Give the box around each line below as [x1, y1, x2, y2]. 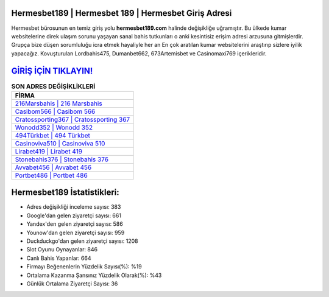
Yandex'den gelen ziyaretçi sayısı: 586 [26, 220, 123, 228]
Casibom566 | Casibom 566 [15, 107, 96, 116]
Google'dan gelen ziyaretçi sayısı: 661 [26, 212, 122, 219]
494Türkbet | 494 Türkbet [15, 131, 91, 139]
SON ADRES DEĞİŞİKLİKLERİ [11, 82, 96, 91]
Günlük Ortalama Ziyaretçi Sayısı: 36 [26, 280, 118, 287]
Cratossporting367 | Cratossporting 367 [15, 115, 130, 124]
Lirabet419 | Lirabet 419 [15, 147, 82, 155]
